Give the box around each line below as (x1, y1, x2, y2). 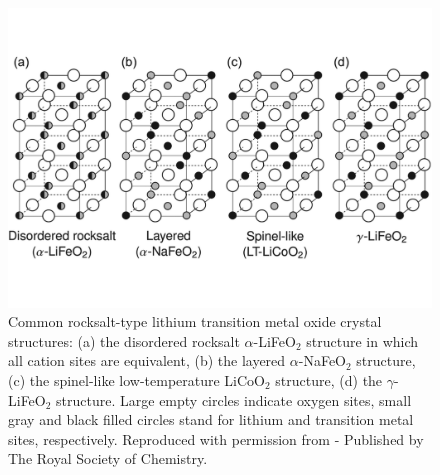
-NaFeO (298, 350, 346, 371)
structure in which (306, 330, 419, 351)
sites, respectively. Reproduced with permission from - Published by (8, 428, 424, 449)
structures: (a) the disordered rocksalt (8, 330, 240, 351)
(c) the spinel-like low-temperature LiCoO (8, 370, 265, 391)
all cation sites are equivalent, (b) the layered (8, 350, 286, 371)
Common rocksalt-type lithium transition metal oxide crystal (8, 311, 382, 332)
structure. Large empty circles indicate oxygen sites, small (56, 389, 412, 410)
